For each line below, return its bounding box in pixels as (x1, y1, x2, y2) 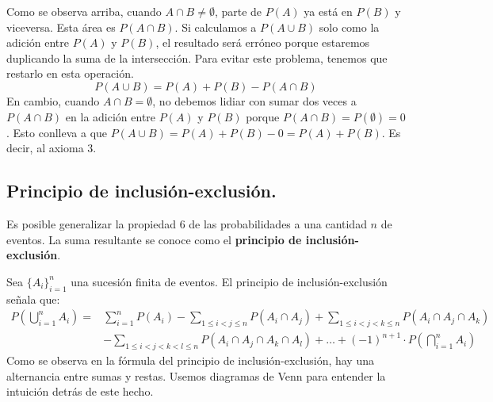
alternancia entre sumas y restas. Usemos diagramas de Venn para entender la (6, 367, 386, 384)
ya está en (304, 3, 353, 19)
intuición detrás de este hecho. (6, 383, 154, 400)
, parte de (214, 3, 262, 19)
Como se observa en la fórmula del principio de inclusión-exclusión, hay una (6, 352, 374, 369)
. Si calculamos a (174, 18, 257, 35)
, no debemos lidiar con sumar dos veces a (152, 92, 357, 109)
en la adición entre (65, 108, 156, 124)
